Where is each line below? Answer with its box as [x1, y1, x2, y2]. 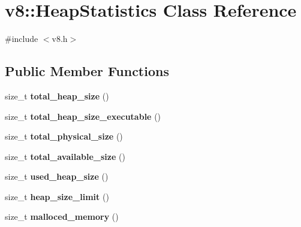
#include [5, 32, 38, 45]
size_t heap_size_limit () [5, 190, 109, 202]
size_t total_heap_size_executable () [5, 110, 161, 122]
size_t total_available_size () [5, 150, 125, 162]
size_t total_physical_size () [5, 130, 123, 143]
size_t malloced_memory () [5, 210, 119, 223]
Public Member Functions [5, 62, 169, 80]
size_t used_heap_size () [5, 170, 109, 183]
